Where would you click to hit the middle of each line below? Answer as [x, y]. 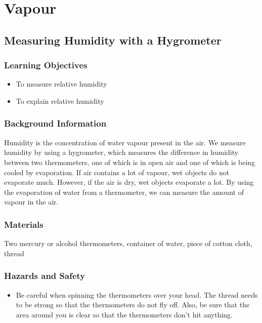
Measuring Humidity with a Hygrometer [113, 40]
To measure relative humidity [61, 84]
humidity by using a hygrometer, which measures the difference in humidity [121, 152]
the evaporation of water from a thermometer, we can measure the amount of [124, 192]
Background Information [55, 123]
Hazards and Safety [45, 276]
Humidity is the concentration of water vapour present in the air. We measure [125, 142]
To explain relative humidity [60, 100]
